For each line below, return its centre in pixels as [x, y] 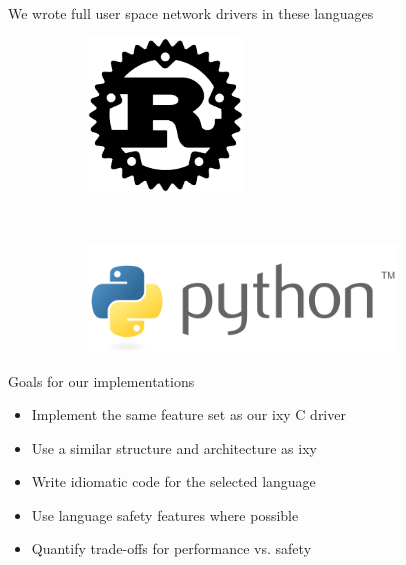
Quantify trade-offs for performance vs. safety [171, 548]
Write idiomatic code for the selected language [173, 481]
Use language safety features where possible [165, 514]
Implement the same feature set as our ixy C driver [188, 414]
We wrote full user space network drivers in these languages [191, 13]
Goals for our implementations [101, 380]
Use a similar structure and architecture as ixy [174, 447]
